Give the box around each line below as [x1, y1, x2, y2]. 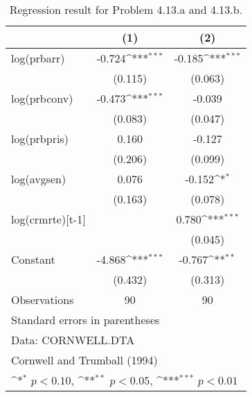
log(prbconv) [11, 90, 73, 106]
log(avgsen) [11, 171, 66, 187]
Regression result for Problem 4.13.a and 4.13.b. [9, 1, 243, 17]
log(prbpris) [11, 130, 69, 146]
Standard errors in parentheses [11, 312, 160, 328]
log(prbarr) [11, 50, 65, 66]
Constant [11, 251, 55, 267]
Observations [11, 292, 74, 307]
